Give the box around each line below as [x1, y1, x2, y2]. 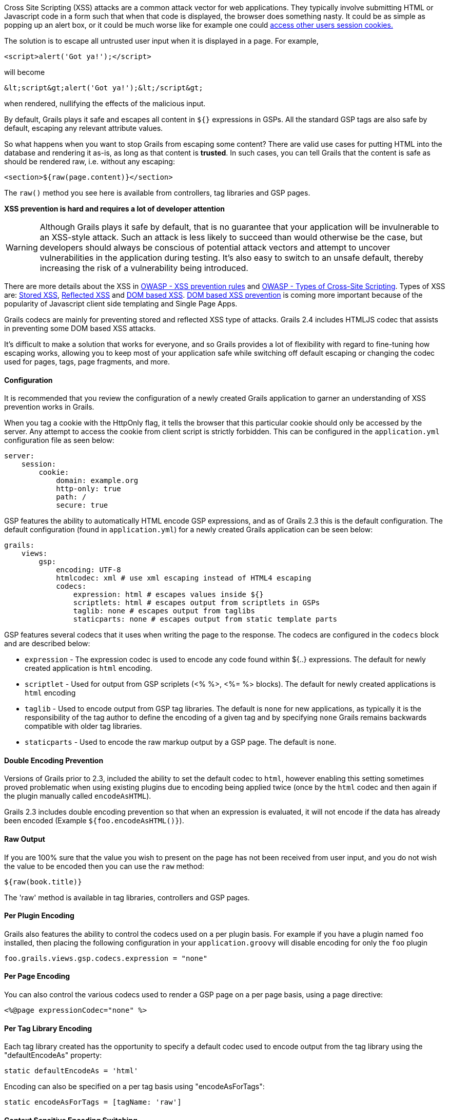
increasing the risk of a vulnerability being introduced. [40, 263, 248, 273]
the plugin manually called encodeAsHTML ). [4, 791, 151, 801]
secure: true [56, 501, 108, 510]
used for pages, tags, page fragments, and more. [4, 357, 170, 366]
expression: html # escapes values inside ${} [73, 590, 264, 599]
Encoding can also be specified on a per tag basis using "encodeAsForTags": [4, 1082, 265, 1091]
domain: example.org [56, 476, 139, 485]
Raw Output [4, 835, 45, 844]
